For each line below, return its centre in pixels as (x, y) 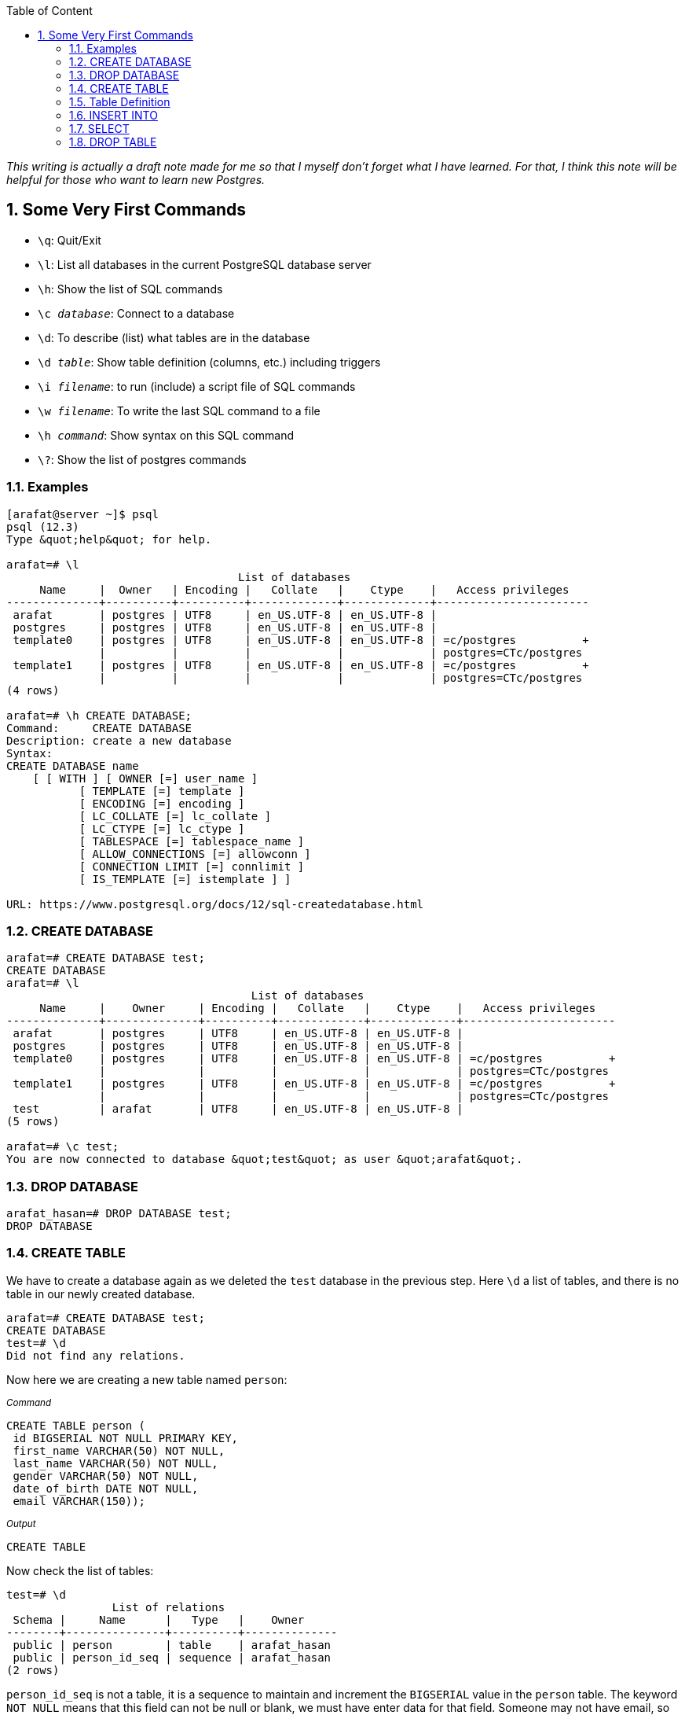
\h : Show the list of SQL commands (130, 289)
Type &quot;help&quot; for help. (109, 539)
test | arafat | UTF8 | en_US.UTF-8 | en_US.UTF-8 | (238, 1109)
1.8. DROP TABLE (113, 142)
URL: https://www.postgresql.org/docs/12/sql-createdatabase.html (215, 904)
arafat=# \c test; (63, 1147)
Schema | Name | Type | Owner (159, 1619)
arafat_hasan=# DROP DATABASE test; (119, 1214)
